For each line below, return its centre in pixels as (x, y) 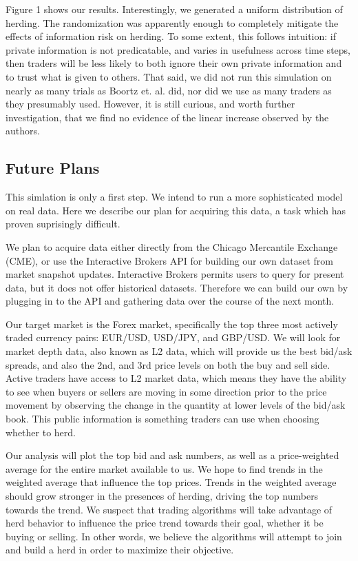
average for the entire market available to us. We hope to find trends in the (164, 468)
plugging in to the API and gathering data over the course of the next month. (170, 301)
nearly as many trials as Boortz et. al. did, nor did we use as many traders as (169, 90)
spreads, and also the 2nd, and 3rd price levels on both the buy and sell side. (168, 364)
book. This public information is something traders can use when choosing (162, 419)
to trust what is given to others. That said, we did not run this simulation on (169, 76)
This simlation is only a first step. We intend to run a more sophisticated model (174, 197)
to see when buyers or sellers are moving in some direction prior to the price (166, 391)
